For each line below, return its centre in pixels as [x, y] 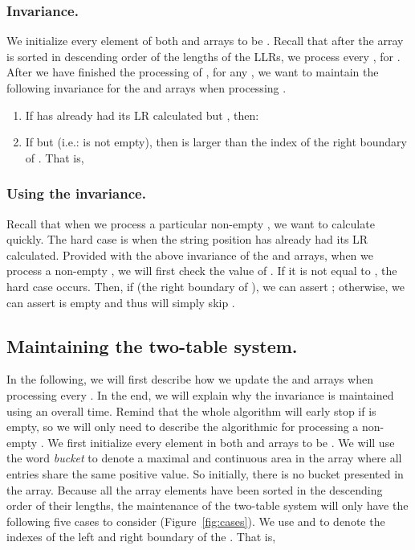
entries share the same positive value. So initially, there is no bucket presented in [205, 473]
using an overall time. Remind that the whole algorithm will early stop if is [191, 410]
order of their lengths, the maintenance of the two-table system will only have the [207, 505]
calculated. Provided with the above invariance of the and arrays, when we [190, 254]
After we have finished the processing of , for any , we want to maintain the [193, 72]
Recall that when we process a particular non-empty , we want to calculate [191, 223]
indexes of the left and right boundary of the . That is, [141, 537]
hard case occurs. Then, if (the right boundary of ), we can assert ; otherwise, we [206, 286]
